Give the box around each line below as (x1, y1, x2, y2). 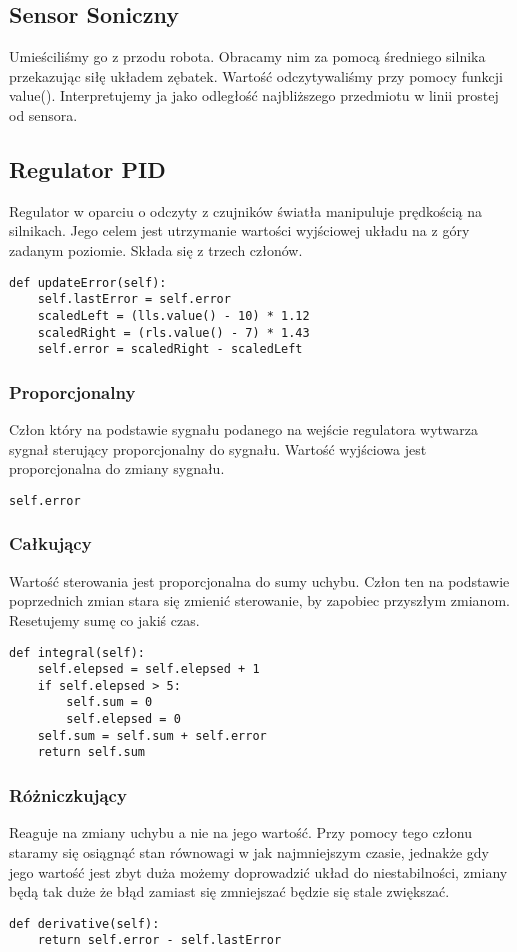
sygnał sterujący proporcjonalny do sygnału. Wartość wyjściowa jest (9, 438, 427, 459)
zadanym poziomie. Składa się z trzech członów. (9, 239, 303, 260)
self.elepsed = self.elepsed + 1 (37, 662, 260, 677)
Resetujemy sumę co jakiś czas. (9, 609, 200, 630)
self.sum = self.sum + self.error (37, 728, 267, 743)
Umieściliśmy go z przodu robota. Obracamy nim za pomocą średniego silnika (9, 46, 486, 67)
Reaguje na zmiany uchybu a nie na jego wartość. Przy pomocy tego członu (9, 822, 472, 843)
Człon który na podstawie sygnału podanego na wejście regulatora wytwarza (9, 419, 479, 440)
